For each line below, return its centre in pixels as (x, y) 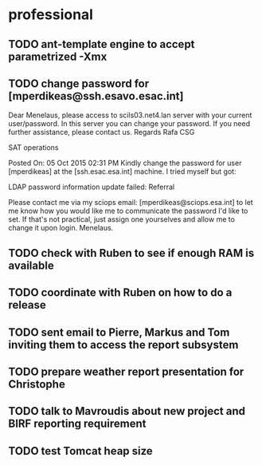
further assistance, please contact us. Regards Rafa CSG (102, 132)
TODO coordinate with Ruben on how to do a (120, 293)
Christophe (37, 384)
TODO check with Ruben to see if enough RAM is (131, 253)
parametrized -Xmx (58, 56)
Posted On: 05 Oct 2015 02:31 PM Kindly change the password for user (125, 163)
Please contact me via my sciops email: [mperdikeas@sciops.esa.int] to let (131, 203)
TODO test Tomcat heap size (80, 451)
